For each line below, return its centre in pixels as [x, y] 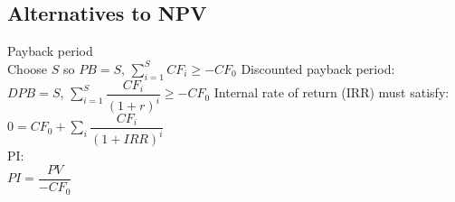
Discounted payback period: [318, 68]
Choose [28, 68]
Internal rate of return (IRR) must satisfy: [332, 92]
